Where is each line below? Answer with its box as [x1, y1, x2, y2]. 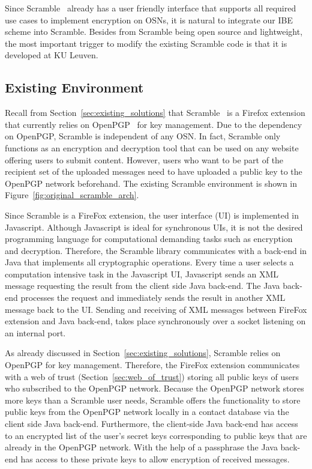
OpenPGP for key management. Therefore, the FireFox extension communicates [5, 359, 300, 371]
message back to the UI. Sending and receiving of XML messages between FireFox [5, 303, 307, 315]
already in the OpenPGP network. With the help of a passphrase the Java [5, 441, 278, 453]
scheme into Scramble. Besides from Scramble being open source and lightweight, [5, 25, 303, 38]
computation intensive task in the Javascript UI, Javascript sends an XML [5, 267, 279, 280]
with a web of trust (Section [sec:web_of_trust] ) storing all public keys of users [5, 370, 299, 383]
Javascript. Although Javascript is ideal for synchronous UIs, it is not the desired [5, 220, 303, 233]
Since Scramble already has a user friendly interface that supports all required [5, 2, 296, 14]
